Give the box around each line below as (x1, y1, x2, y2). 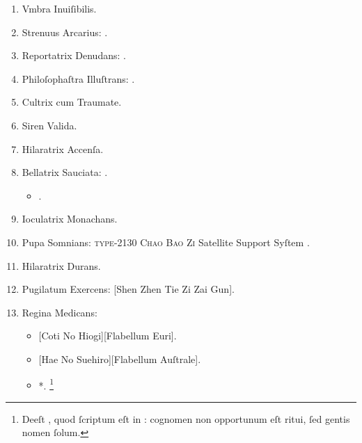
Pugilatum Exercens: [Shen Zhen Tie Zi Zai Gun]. (22, 282, 235, 296)
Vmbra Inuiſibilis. (22, 1, 97, 15)
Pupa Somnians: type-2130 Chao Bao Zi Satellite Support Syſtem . (22, 234, 310, 249)
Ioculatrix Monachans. (22, 211, 118, 226)
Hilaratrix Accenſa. (22, 141, 104, 156)
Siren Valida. (22, 118, 77, 132)
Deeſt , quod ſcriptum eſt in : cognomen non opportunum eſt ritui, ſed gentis (22, 411, 350, 426)
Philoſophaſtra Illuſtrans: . (22, 71, 135, 86)
